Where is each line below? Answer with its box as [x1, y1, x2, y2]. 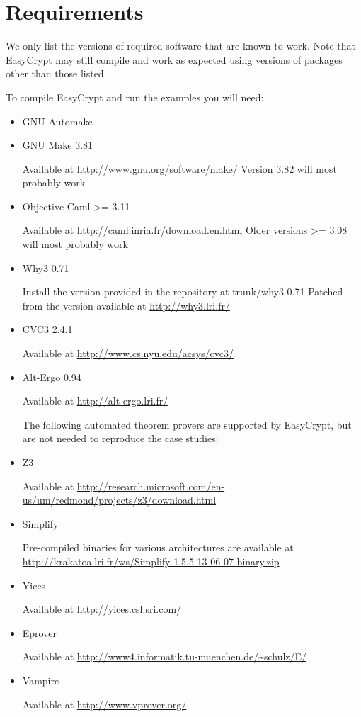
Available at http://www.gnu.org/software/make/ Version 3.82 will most [22, 161, 337, 176]
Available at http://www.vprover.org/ [22, 696, 187, 711]
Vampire [22, 672, 59, 687]
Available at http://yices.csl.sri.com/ [22, 602, 182, 616]
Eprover [22, 625, 57, 640]
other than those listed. [6, 66, 107, 81]
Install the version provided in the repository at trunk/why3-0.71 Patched [22, 284, 343, 299]
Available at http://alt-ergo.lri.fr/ [22, 393, 168, 408]
